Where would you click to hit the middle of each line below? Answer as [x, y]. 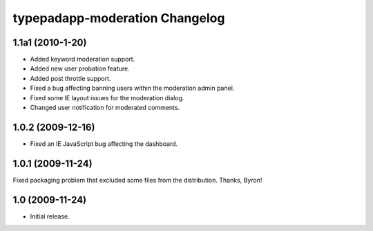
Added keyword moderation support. [83, 59]
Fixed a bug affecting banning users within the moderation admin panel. [132, 88]
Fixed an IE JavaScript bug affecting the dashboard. [104, 144]
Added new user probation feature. [80, 68]
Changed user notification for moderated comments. [105, 108]
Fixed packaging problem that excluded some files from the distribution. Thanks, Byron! [137, 180]
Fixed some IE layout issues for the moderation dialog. [107, 98]
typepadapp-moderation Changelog [119, 18]
